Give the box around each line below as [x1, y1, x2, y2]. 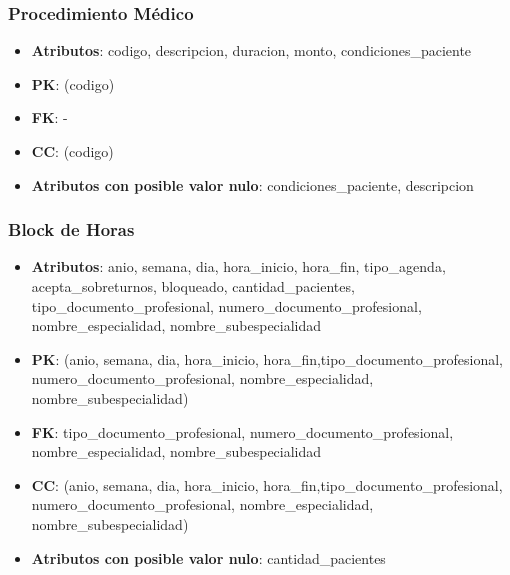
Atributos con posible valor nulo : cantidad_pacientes [31, 547, 386, 568]
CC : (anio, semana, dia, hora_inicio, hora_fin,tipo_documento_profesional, [31, 474, 503, 495]
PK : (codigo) [31, 73, 115, 94]
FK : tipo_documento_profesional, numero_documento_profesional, [31, 421, 454, 442]
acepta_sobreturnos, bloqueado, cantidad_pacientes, [31, 276, 355, 296]
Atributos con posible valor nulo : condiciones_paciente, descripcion [31, 174, 474, 195]
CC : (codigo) [31, 141, 114, 161]
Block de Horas [8, 217, 135, 242]
